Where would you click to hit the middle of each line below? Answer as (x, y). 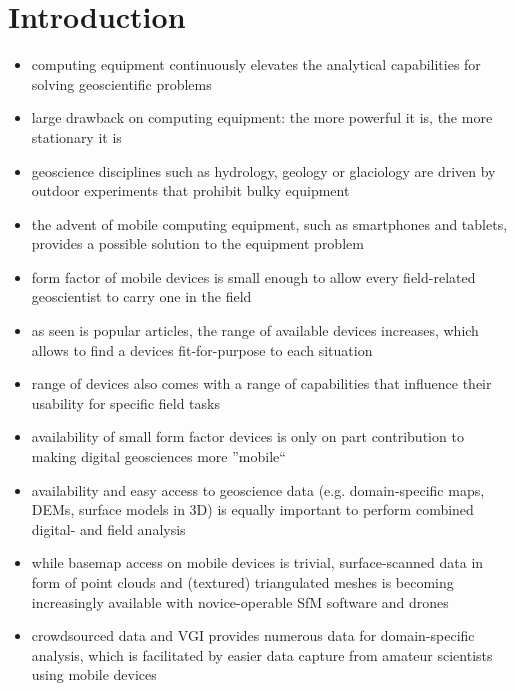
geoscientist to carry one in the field (141, 296)
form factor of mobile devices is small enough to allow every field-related (253, 276)
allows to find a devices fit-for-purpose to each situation (202, 349)
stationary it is (76, 136)
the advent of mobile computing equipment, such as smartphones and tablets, (269, 223)
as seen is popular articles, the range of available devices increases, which (255, 330)
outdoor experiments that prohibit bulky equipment (190, 190)
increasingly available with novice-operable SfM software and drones (240, 601)
